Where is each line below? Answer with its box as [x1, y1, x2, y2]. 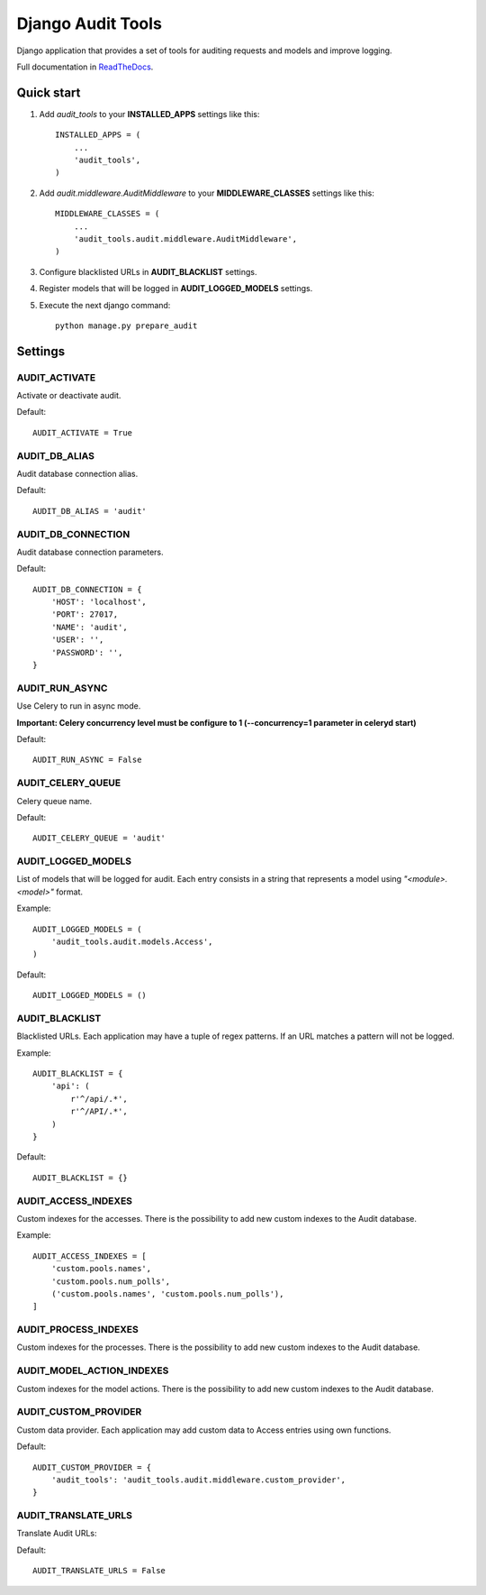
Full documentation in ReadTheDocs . [16, 61, 154, 72]
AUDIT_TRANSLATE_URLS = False [32, 1565, 166, 1576]
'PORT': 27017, [50, 610, 119, 619]
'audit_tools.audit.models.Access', [50, 936, 213, 947]
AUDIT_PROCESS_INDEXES [16, 1324, 139, 1336]
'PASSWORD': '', [50, 647, 123, 657]
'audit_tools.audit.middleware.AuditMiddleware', [73, 234, 297, 243]
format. [55, 886, 84, 897]
